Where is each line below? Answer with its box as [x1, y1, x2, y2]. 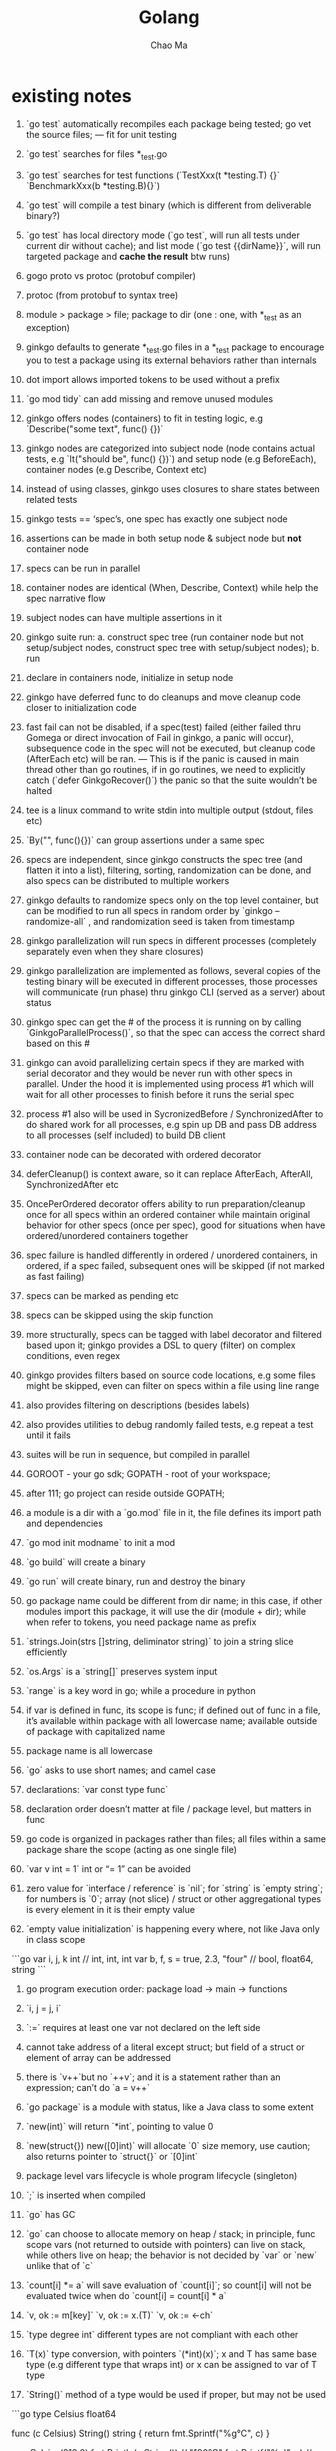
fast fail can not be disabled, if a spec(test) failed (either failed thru [25, 721, 301, 733]
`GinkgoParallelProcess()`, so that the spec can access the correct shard [25, 1027, 326, 1039]
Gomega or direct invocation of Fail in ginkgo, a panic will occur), [25, 732, 294, 744]
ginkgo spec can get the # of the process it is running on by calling [25, 1016, 302, 1028]
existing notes [11, 84, 133, 107]
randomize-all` [25, 916, 87, 928]
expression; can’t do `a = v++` [25, 2082, 151, 2094]
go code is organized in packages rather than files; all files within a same [25, 1833, 326, 1845]
